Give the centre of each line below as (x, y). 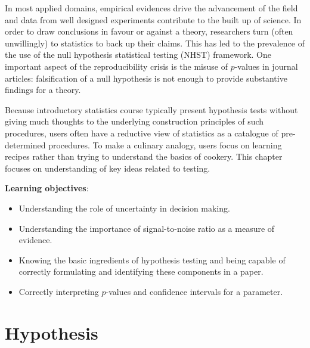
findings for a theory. (43, 90)
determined (25, 145)
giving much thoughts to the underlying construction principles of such (134, 121)
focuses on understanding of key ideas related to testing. (108, 168)
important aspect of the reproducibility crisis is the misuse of (116, 66)
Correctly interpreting (59, 291)
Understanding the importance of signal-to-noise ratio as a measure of (147, 228)
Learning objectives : (47, 188)
